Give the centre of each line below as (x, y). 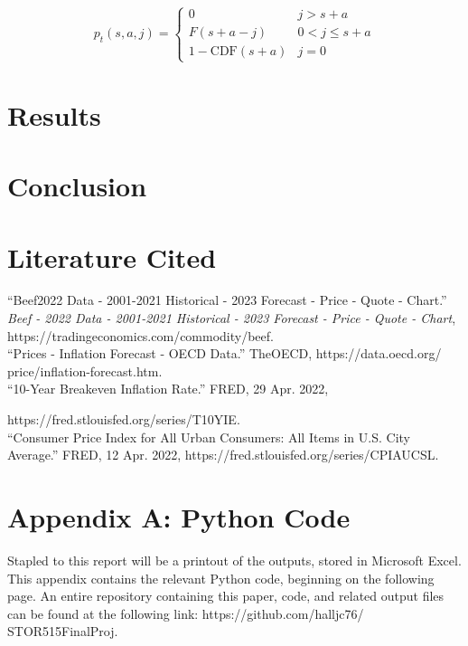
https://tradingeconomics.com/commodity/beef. (140, 335)
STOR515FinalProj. (63, 631)
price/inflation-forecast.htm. (85, 370)
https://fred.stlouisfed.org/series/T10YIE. (124, 419)
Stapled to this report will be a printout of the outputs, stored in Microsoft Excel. (234, 560)
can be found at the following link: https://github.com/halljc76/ (186, 613)
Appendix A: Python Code (179, 517)
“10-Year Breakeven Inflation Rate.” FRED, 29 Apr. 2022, (168, 389)
